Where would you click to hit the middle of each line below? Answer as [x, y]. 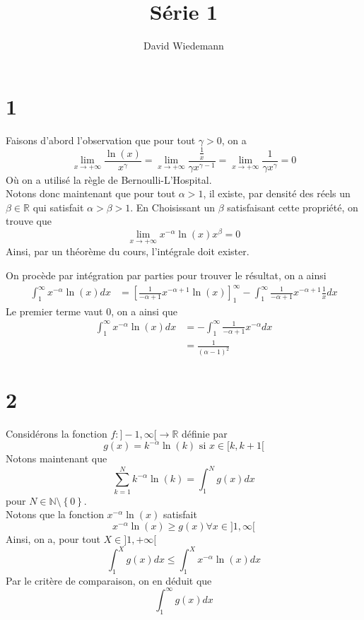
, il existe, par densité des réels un [277, 193]
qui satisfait [58, 207]
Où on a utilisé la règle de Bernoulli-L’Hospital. [109, 179]
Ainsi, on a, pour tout [53, 538]
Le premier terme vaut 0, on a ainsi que [92, 311]
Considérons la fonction [57, 434]
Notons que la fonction [55, 514]
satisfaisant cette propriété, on [293, 207]
